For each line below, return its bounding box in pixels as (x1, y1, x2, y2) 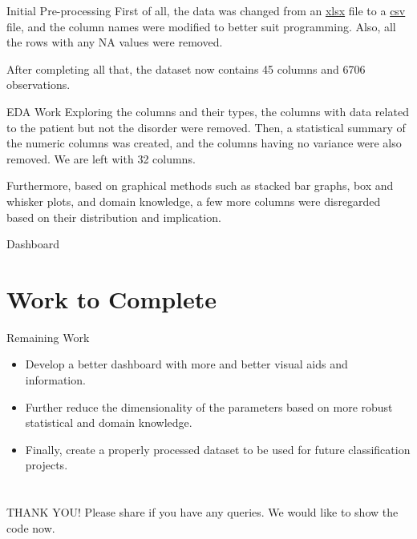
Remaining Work (6, 328, 90, 345)
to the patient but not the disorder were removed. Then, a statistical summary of (6, 119, 406, 135)
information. (25, 372, 86, 388)
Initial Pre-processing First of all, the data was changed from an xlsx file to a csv (6, 2, 406, 18)
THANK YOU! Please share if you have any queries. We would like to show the (6, 504, 399, 521)
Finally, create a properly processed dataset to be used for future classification (25, 440, 411, 457)
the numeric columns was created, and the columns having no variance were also (6, 135, 402, 151)
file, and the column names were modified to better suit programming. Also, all (6, 18, 396, 34)
